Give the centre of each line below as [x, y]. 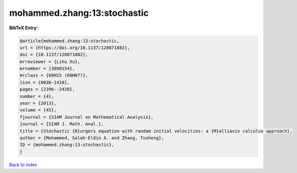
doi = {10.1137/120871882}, [54, 55]
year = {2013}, [38, 103]
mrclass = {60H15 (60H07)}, [54, 75]
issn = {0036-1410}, [45, 82]
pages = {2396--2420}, [47, 89]
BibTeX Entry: [24, 28]
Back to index [23, 165]
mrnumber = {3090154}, [47, 69]
